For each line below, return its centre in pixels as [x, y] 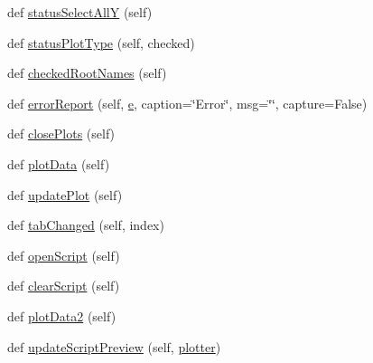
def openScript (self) [64, 255]
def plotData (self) [59, 163]
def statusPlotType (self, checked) [101, 42]
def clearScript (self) [64, 286]
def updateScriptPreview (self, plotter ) [114, 346]
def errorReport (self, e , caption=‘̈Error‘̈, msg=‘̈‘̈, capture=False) [187, 103]
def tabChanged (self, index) [86, 225]
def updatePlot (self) [65, 194]
